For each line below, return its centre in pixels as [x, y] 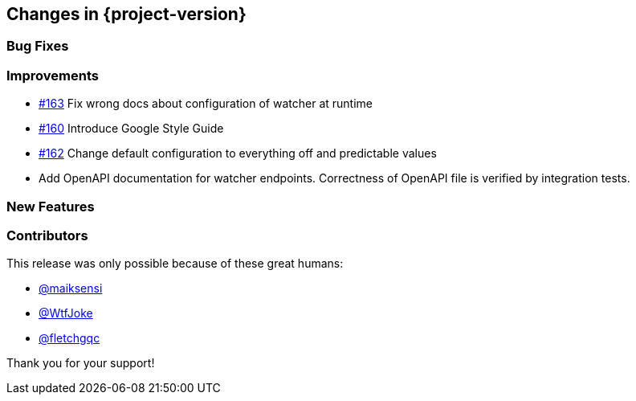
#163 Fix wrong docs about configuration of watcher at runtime [206, 104]
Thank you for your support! [81, 363]
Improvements [53, 75]
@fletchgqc [69, 338]
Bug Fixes [38, 46]
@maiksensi [71, 288]
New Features [51, 206]
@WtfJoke [66, 313]
